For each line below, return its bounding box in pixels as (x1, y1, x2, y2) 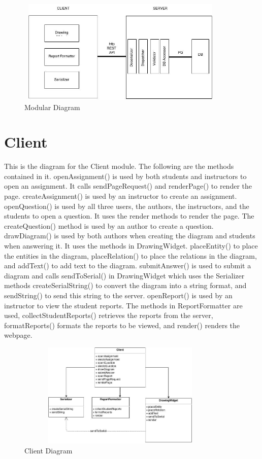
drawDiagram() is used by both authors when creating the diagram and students (4, 230, 255, 241)
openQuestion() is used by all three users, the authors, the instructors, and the (4, 200, 249, 211)
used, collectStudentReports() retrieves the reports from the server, (4, 310, 213, 321)
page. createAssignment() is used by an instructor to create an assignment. (4, 191, 237, 201)
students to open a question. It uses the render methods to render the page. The (4, 210, 254, 221)
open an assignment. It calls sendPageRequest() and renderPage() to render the (4, 181, 252, 191)
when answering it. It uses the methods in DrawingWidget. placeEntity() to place (4, 240, 258, 251)
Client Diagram (24, 445, 73, 455)
